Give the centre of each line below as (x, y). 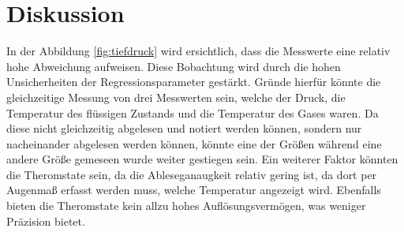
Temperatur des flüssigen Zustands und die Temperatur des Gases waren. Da (193, 112)
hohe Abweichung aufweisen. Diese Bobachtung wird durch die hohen (174, 66)
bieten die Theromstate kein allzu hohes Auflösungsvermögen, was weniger (186, 206)
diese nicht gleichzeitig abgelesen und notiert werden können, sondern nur (184, 128)
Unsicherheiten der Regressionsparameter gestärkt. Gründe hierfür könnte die (194, 82)
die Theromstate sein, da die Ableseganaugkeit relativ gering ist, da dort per (192, 174)
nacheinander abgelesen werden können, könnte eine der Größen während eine (194, 143)
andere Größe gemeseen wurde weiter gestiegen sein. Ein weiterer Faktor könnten (202, 159)
